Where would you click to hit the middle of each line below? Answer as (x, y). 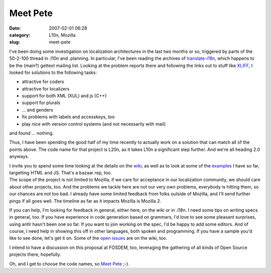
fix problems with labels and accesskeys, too (68, 117)
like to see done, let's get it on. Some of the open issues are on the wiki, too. (88, 238)
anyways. (19, 156)
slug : (15, 42)
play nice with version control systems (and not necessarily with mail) (94, 124)
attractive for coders (43, 82)
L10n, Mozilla (62, 35)
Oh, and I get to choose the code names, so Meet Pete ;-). (70, 263)
